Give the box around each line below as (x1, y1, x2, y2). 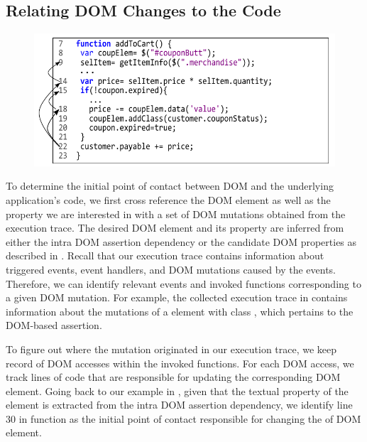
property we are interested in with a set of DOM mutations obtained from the (6, 206, 346, 221)
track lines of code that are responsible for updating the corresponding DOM (6, 370, 341, 384)
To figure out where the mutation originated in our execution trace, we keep (6, 341, 337, 356)
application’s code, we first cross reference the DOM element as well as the (6, 192, 331, 207)
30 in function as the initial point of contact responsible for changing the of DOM (6, 411, 361, 426)
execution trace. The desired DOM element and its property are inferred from (6, 220, 344, 235)
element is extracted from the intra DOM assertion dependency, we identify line (6, 397, 353, 412)
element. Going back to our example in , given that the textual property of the (6, 383, 349, 398)
